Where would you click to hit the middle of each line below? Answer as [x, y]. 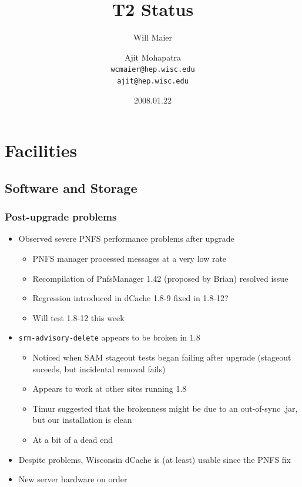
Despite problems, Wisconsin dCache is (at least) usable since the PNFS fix [155, 459]
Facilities [41, 150]
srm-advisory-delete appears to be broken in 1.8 [109, 337]
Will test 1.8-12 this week [78, 317]
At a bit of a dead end [73, 439]
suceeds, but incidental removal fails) [99, 368]
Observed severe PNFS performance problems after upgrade [126, 239]
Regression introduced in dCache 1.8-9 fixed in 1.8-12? [130, 298]
